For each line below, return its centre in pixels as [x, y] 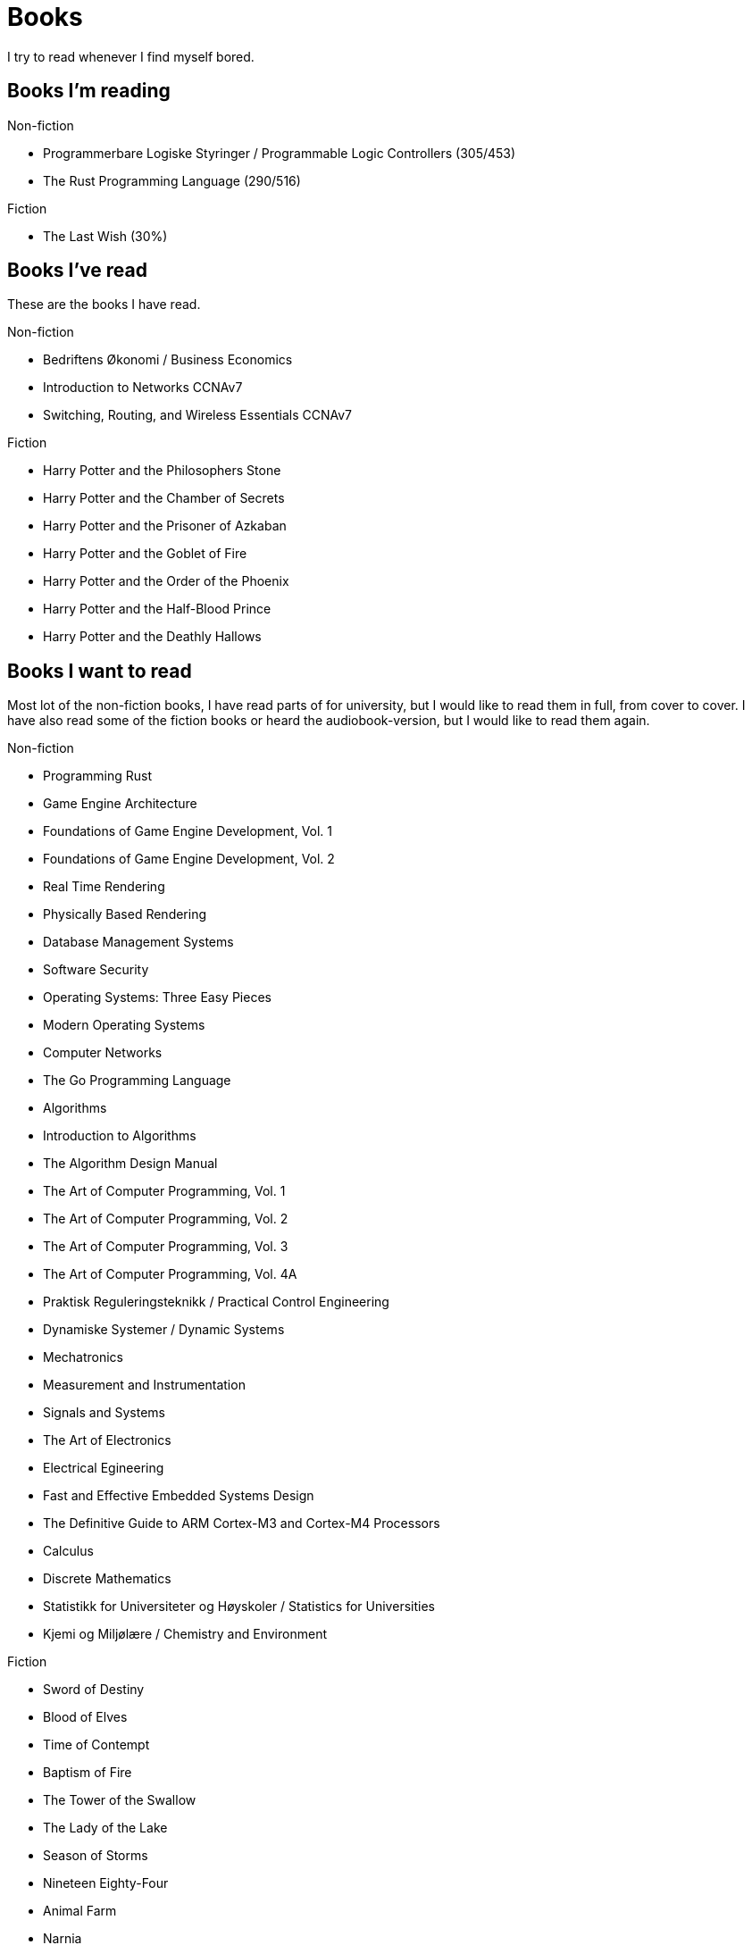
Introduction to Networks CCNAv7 [143, 388]
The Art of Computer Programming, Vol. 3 [166, 1247]
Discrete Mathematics [107, 1579]
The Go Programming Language [137, 1081]
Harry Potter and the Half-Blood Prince [157, 609]
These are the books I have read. [104, 305]
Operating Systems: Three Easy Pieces [157, 998]
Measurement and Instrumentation [144, 1385]
